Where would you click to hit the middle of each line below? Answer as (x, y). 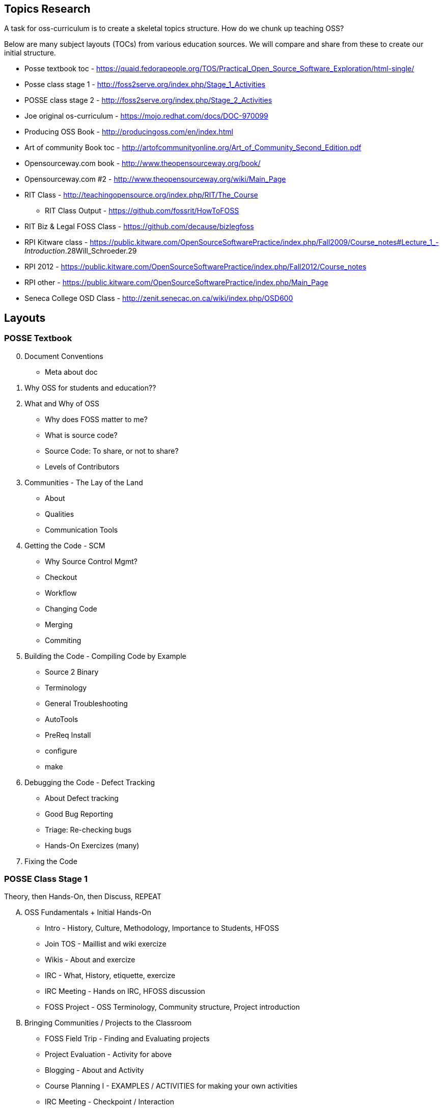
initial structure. (30, 53)
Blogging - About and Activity (94, 1070)
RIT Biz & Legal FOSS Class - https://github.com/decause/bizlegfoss (139, 227)
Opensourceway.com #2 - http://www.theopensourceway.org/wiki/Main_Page (155, 179)
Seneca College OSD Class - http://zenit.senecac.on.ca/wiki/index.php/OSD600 (159, 298)
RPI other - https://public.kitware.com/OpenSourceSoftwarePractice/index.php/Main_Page (176, 283)
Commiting (63, 640)
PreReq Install (68, 735)
